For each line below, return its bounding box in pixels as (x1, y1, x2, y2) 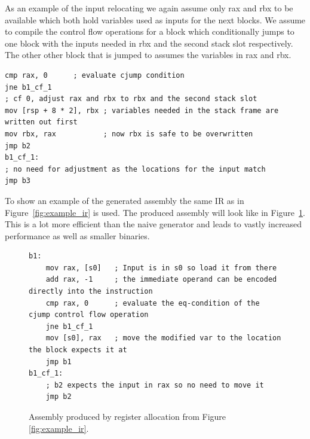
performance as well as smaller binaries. (5, 229, 150, 242)
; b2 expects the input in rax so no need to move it (45, 380, 264, 389)
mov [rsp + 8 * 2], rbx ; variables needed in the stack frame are (5, 106, 279, 115)
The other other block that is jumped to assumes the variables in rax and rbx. (5, 48, 291, 61)
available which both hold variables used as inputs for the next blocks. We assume (5, 13, 306, 26)
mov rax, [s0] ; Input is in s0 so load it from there (45, 263, 277, 272)
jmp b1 (45, 357, 72, 366)
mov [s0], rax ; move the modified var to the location (45, 334, 281, 343)
